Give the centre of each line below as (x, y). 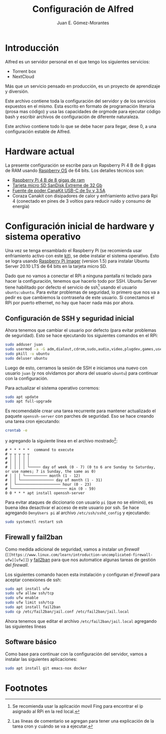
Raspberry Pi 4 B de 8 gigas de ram (48, 180)
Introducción (32, 48)
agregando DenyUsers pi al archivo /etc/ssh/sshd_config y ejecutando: (78, 513)
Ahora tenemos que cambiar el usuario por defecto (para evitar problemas (81, 330)
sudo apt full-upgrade (28, 401)
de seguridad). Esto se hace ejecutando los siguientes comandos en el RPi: (82, 336)
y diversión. (17, 91)
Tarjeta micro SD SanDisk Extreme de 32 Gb (57, 185)
